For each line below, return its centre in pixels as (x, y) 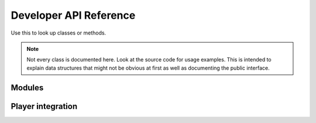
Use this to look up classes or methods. (59, 33)
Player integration (44, 106)
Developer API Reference (73, 15)
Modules (27, 88)
